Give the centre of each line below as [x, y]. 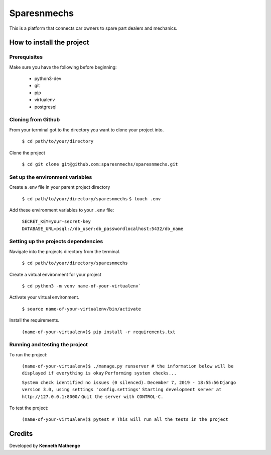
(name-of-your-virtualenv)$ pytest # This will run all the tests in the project [125, 420]
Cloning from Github [35, 120]
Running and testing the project [48, 345]
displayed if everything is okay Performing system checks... [99, 373]
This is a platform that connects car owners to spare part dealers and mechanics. [93, 28]
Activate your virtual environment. [44, 297]
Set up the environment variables [51, 177]
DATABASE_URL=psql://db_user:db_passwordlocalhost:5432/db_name [103, 229]
